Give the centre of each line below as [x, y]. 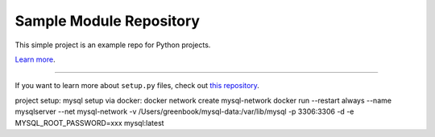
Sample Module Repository [108, 21]
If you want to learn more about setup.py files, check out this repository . [137, 86]
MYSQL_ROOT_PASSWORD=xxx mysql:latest [89, 123]
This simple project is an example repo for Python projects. [113, 45]
